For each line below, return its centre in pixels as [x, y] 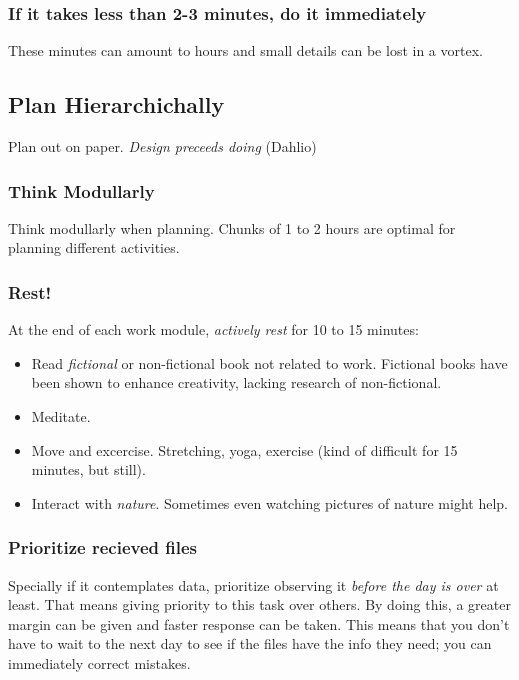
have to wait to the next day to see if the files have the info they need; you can [250, 643]
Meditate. [61, 416]
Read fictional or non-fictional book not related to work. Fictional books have [269, 362]
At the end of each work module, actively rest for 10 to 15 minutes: [213, 329]
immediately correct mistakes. [99, 662]
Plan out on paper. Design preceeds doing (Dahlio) [162, 146]
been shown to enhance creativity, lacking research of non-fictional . [236, 382]
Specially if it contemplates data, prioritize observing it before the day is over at [253, 584]
